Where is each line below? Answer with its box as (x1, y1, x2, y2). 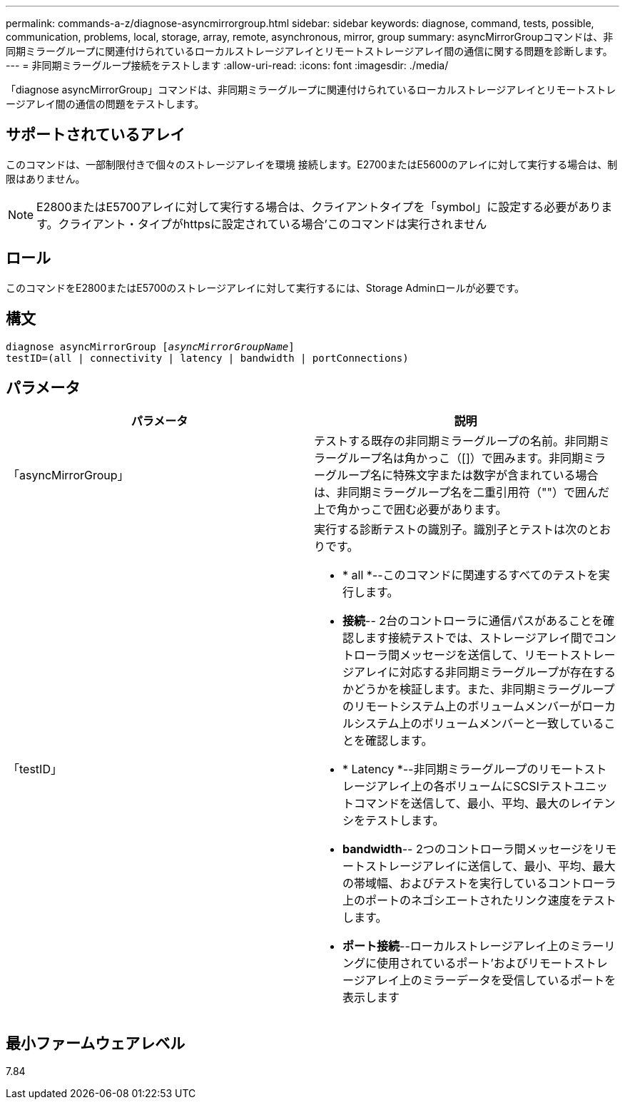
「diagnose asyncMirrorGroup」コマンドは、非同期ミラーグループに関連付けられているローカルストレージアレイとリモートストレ (6, 83, 616, 96)
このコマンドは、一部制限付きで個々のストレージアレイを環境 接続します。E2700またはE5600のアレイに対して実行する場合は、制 (6, 158, 618, 170)
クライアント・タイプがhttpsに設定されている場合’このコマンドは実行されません (58, 216, 487, 231)
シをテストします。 (342, 813, 444, 828)
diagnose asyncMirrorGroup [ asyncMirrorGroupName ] (6, 340, 295, 352)
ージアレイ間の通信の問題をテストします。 (6, 98, 205, 110)
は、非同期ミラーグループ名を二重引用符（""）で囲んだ (314, 485, 609, 500)
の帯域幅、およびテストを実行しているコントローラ (342, 876, 616, 891)
